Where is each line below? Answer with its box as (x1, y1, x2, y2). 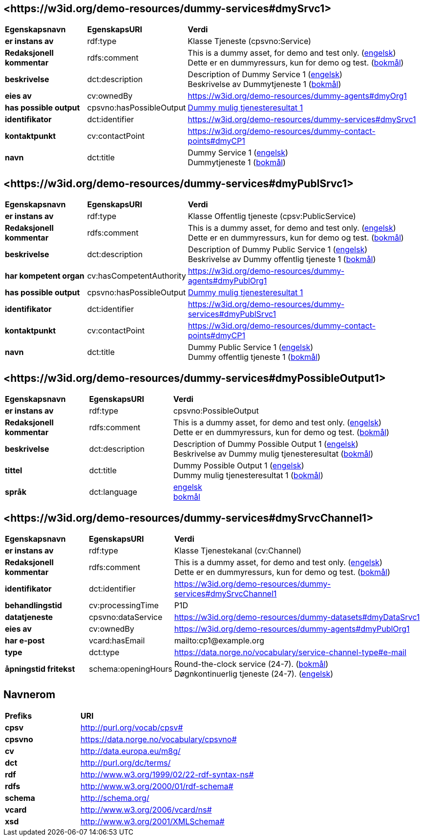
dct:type (88, 647, 120, 657)
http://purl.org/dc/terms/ (80, 757, 171, 768)
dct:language (89, 487, 137, 497)
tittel (5, 465, 22, 476)
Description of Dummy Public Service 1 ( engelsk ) (188, 244, 368, 255)
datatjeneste (5, 612, 53, 622)
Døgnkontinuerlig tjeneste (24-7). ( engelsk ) (174, 668, 334, 679)
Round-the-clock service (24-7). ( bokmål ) (174, 659, 329, 669)
